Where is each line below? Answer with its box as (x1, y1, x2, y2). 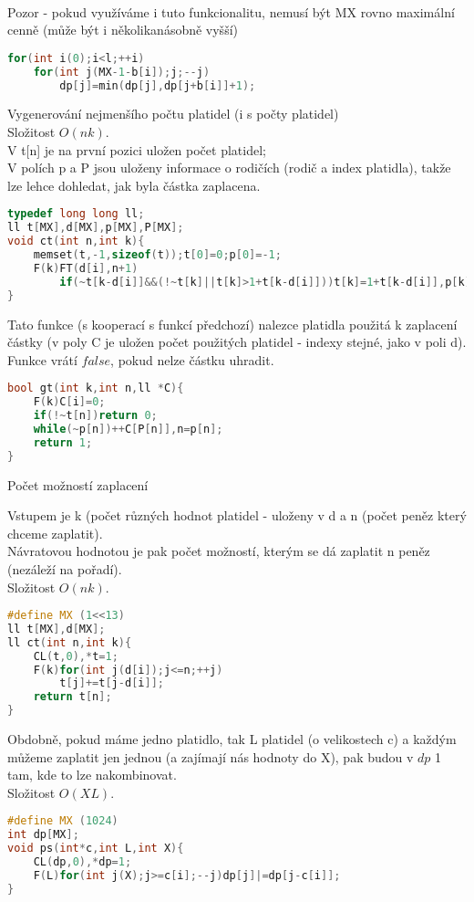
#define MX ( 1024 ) (7, 814, 118, 828)
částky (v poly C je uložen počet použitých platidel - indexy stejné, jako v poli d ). (7, 332, 467, 351)
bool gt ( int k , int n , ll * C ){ (7, 382, 184, 395)
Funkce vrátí (7, 350, 77, 369)
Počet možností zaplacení (7, 475, 149, 494)
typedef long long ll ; (7, 207, 145, 221)
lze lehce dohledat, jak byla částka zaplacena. (7, 175, 261, 194)
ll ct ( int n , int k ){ (7, 635, 132, 649)
